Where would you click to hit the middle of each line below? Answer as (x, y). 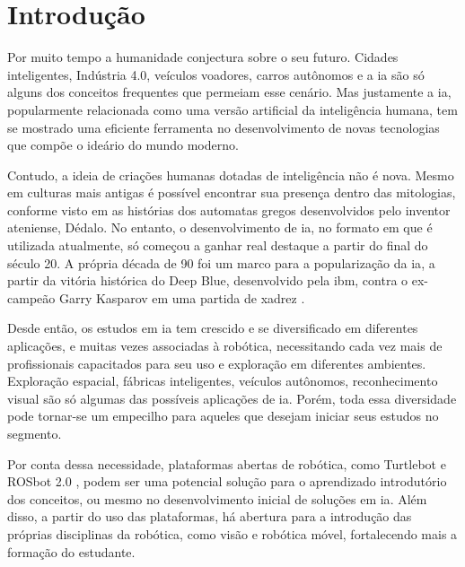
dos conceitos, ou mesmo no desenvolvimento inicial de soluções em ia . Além (217, 498)
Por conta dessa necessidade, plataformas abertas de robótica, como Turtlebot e (227, 463)
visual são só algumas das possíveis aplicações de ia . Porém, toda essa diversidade (232, 398)
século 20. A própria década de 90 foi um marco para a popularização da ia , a (221, 262)
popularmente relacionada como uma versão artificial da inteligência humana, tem (232, 109)
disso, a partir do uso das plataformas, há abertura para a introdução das (210, 516)
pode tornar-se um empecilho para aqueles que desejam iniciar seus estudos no (223, 416)
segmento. (35, 433)
